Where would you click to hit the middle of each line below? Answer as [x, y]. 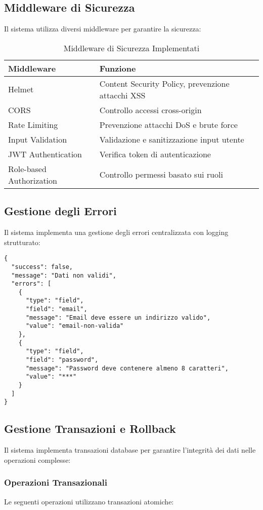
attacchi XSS [122, 95]
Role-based [27, 168]
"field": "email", [56, 309]
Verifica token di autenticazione [155, 154]
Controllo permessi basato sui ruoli [161, 175]
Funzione [118, 68]
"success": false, [42, 267]
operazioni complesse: [37, 460]
